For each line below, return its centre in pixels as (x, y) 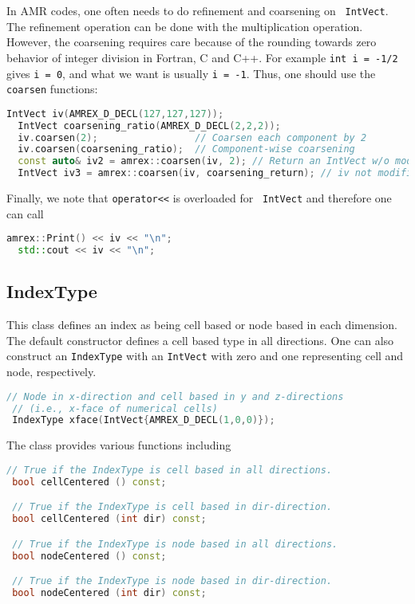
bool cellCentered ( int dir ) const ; (109, 519)
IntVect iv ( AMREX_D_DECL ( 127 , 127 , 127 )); (115, 114)
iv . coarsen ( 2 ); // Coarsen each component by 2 (192, 137)
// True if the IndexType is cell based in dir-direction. (172, 507)
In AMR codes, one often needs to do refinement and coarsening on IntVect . (198, 10)
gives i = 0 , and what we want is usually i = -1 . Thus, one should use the (191, 73)
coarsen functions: (52, 89)
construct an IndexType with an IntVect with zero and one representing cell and (205, 356)
